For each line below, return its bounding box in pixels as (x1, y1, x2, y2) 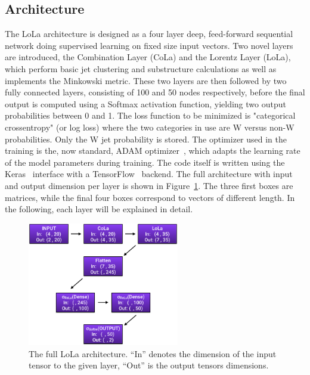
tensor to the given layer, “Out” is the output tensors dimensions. (29, 359, 269, 371)
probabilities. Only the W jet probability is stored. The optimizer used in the (5, 132, 287, 145)
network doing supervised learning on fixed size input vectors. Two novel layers (5, 39, 293, 51)
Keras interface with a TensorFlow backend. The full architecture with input (5, 168, 293, 180)
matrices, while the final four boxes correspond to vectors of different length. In (5, 191, 295, 203)
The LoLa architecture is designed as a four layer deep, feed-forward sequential (5, 27, 293, 40)
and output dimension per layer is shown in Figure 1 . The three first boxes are (5, 179, 293, 191)
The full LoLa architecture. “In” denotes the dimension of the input (29, 347, 277, 359)
